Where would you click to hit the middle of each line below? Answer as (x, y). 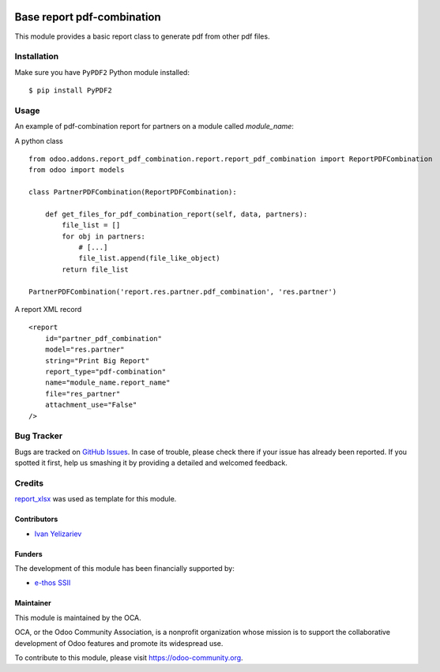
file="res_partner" (83, 394)
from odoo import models (77, 170)
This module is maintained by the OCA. (78, 618)
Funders (28, 554)
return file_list (96, 269)
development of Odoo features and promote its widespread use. (119, 643)
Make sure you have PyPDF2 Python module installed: (102, 72)
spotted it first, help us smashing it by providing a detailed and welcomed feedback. (151, 463)
